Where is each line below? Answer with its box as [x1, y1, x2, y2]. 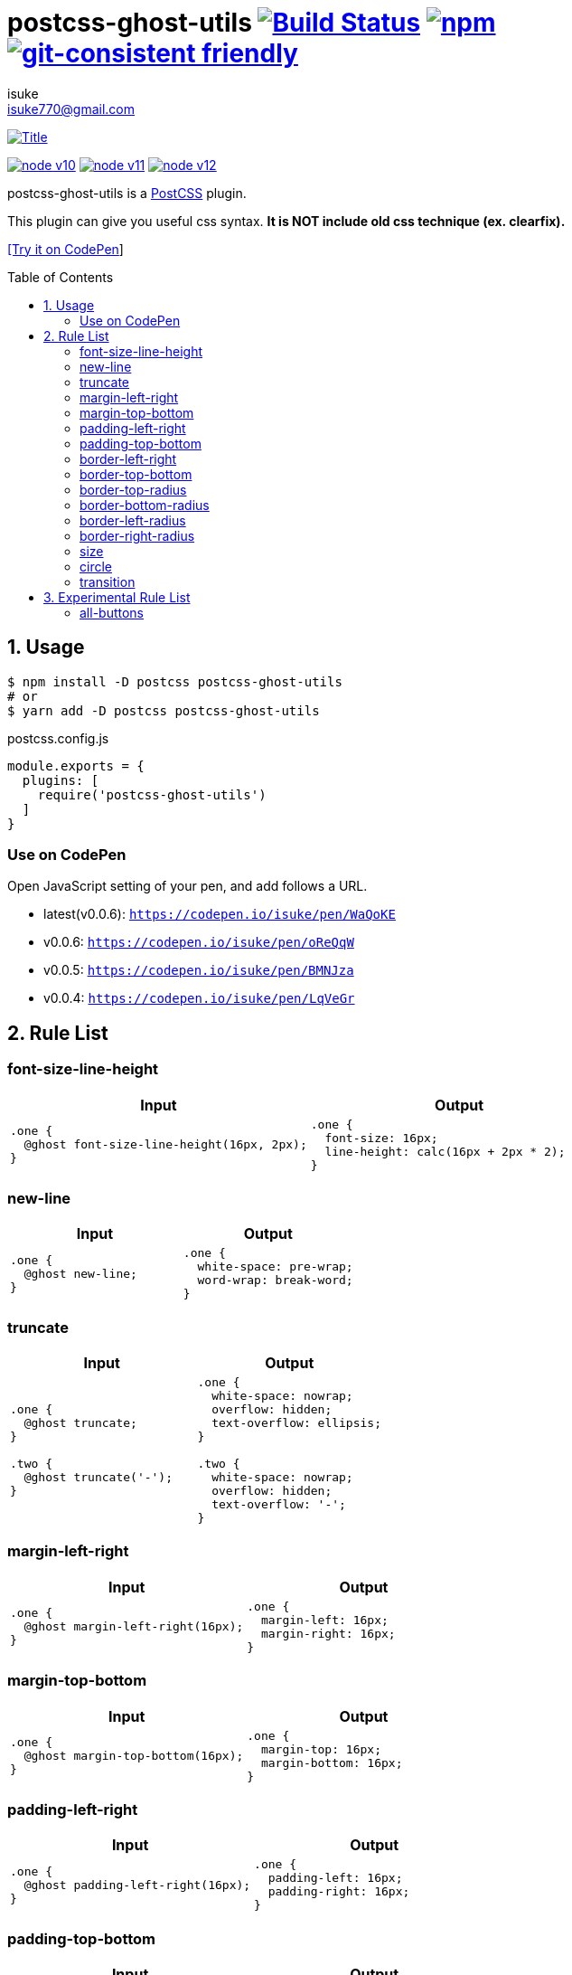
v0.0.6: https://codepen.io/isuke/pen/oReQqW [43, 934, 354, 950]
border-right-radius [80, 527, 195, 543]
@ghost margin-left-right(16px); [23, 1620, 244, 1634]
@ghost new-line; [23, 1266, 137, 1280]
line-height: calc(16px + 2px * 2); [324, 1144, 566, 1158]
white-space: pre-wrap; [197, 1260, 353, 1274]
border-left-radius [80, 512, 186, 528]
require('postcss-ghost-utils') [37, 787, 267, 802]
